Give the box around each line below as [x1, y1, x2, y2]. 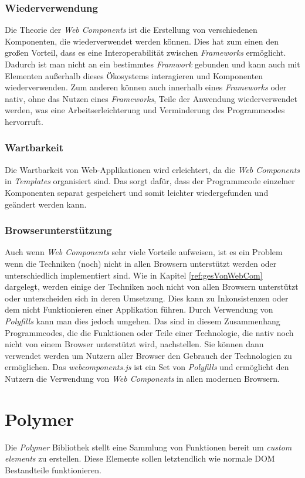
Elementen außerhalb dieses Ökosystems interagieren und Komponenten [5, 69, 263, 82]
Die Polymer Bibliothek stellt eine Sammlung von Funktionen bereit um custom [5, 440, 292, 453]
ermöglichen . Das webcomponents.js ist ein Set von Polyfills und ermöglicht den [5, 361, 289, 373]
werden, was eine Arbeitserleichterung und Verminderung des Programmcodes [5, 104, 285, 116]
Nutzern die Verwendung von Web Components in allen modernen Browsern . [5, 372, 280, 384]
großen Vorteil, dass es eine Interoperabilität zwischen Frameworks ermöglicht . [5, 46, 286, 59]
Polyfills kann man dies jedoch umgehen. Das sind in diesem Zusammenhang [5, 314, 280, 327]
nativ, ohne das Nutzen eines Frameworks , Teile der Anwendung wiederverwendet [5, 92, 297, 104]
